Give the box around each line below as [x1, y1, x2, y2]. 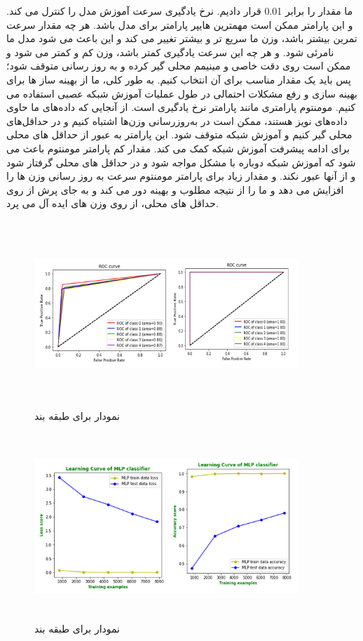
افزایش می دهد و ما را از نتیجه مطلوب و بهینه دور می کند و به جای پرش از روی [6, 182, 344, 197]
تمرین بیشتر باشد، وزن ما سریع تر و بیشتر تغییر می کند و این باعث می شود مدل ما [6, 31, 357, 46]
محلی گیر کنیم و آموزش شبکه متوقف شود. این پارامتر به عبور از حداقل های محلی [6, 127, 352, 142]
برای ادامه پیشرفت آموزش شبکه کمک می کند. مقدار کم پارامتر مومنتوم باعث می [6, 140, 350, 155]
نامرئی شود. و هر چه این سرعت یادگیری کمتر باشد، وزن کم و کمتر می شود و [6, 44, 334, 59]
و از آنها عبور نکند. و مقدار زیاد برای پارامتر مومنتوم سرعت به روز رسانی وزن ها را [6, 168, 356, 183]
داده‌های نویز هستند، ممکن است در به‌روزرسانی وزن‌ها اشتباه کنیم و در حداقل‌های [6, 113, 348, 128]
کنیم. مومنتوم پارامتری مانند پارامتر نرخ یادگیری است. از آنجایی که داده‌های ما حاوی [6, 100, 356, 114]
